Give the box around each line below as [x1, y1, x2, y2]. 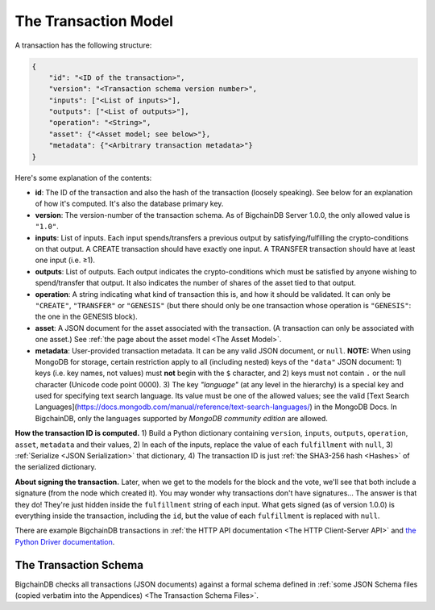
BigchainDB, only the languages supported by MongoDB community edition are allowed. [35, 413, 328, 423]
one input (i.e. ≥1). [35, 255, 96, 265]
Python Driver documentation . [14, 537, 115, 546]
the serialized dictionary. [14, 462, 97, 472]
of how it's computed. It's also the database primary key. [35, 198, 224, 209]
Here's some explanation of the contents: [14, 173, 152, 182]
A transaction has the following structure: [14, 40, 152, 50]
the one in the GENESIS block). [35, 311, 138, 322]
